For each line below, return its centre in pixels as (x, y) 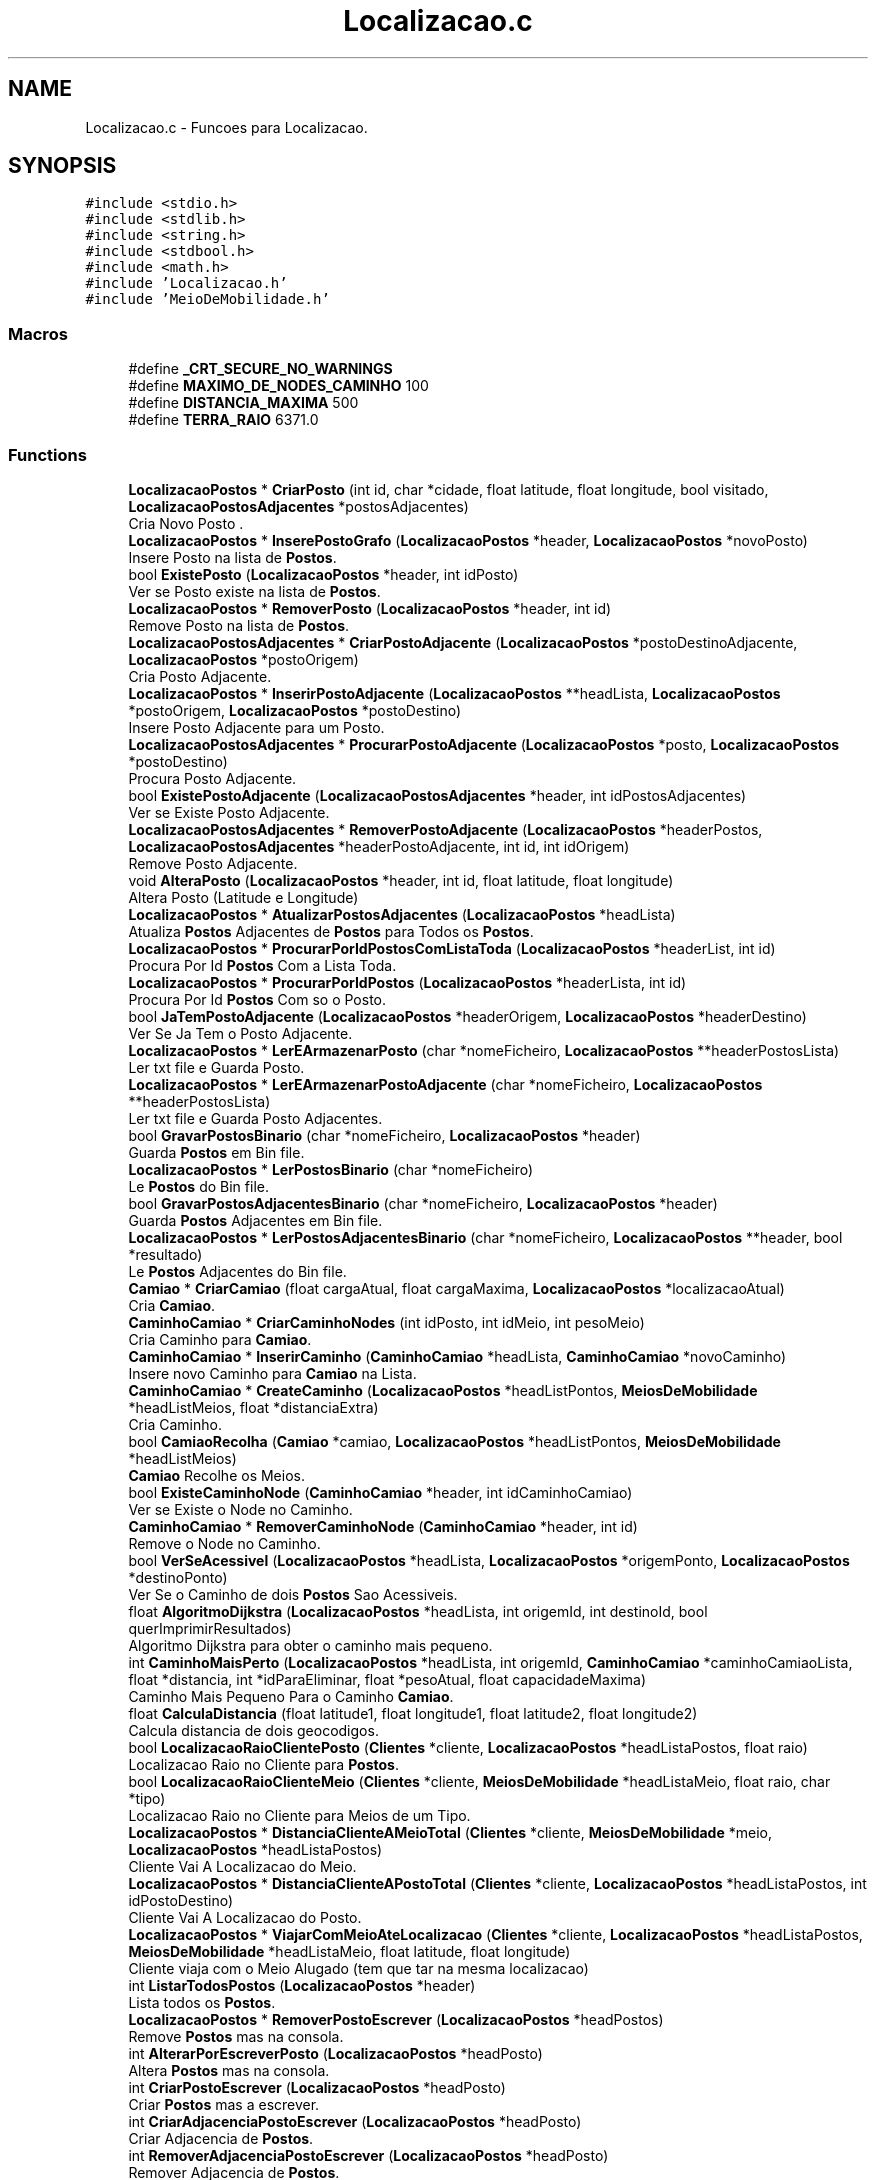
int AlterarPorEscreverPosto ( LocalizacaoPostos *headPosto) (335, 2053)
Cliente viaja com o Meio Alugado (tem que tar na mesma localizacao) (358, 1968)
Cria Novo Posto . (186, 523)
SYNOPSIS (62, 166)
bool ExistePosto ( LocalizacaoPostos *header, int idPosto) (323, 574)
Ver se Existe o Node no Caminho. (240, 1509)
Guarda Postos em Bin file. (216, 1152)
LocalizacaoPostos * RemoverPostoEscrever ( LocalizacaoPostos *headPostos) (396, 2019)
